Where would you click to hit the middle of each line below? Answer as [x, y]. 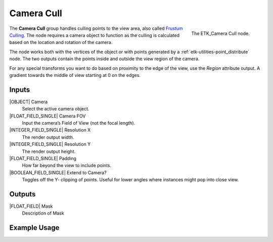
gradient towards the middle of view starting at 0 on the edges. [75, 75]
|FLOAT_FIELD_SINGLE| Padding [43, 158]
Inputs [20, 89]
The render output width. [48, 137]
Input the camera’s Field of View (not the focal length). [79, 123]
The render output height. [49, 151]
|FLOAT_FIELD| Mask [31, 206]
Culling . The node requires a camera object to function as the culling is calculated [94, 35]
